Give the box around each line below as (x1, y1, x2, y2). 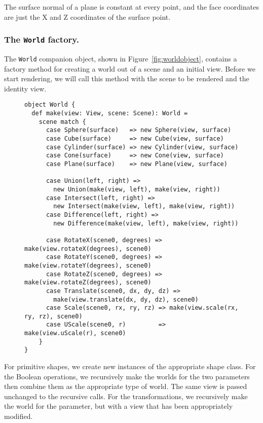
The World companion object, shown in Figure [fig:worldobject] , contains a (4, 53, 237, 63)
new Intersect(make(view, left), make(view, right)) (53, 203, 235, 210)
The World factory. (4, 33, 79, 46)
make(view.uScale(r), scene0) (24, 330, 126, 337)
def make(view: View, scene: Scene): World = (31, 110, 188, 117)
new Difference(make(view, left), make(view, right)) (53, 219, 239, 227)
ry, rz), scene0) (24, 312, 83, 320)
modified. (4, 411, 33, 421)
